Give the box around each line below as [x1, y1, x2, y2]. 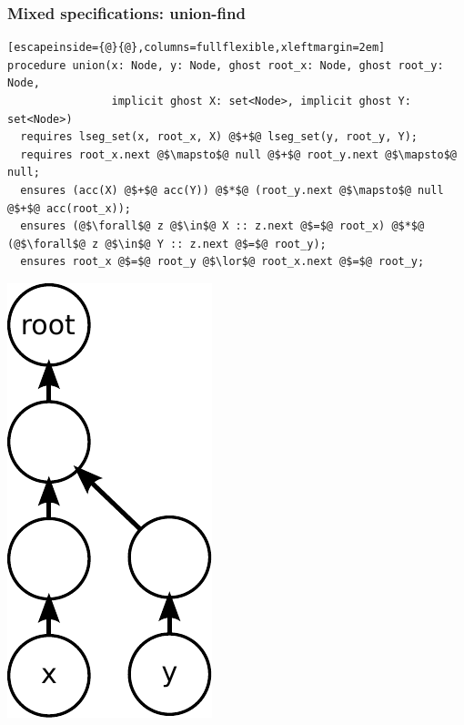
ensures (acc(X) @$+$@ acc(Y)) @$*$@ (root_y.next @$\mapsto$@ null [20, 183, 444, 197]
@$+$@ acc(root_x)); [7, 201, 132, 215]
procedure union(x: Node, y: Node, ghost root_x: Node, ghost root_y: [7, 58, 444, 72]
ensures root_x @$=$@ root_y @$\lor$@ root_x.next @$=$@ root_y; [20, 255, 425, 269]
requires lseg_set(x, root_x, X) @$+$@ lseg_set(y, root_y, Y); [20, 130, 419, 144]
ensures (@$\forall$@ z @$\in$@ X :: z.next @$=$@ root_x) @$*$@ [20, 220, 425, 233]
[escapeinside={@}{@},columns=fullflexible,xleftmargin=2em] [7, 41, 386, 55]
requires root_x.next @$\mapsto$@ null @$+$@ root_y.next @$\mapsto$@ [20, 148, 457, 161]
